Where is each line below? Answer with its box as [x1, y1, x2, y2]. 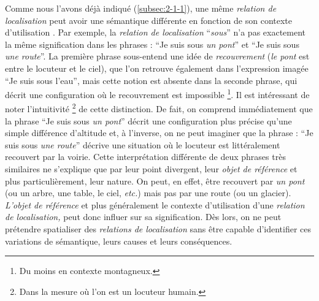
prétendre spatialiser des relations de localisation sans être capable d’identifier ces [5, 223, 312, 235]
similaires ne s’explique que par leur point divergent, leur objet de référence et [5, 162, 298, 175]
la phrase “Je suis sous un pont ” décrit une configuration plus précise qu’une [5, 114, 292, 127]
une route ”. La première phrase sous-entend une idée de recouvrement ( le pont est [5, 50, 310, 63]
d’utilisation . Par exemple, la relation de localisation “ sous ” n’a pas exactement [5, 26, 306, 39]
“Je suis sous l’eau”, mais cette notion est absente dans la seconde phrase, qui [5, 74, 298, 86]
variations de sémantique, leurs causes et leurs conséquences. [5, 234, 233, 247]
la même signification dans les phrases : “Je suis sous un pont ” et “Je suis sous [5, 37, 299, 50]
